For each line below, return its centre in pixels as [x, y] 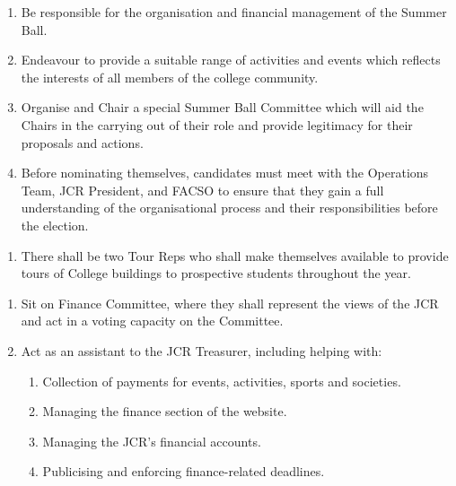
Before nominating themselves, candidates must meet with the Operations [225, 173]
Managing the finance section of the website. [165, 411]
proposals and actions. [82, 142]
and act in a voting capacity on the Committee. [152, 321]
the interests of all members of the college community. [170, 77]
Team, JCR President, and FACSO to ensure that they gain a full [202, 190]
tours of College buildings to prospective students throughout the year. [216, 273]
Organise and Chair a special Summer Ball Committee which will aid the [222, 107]
